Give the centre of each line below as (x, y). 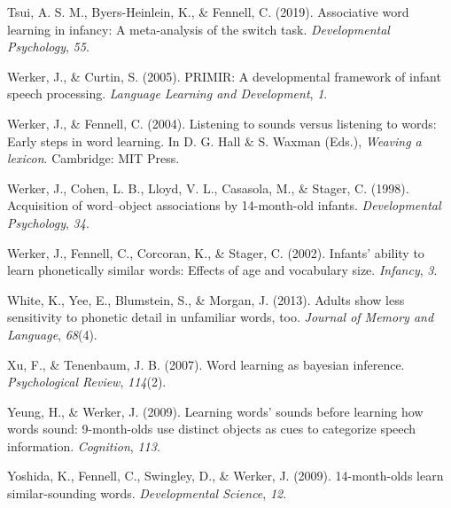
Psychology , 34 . (48, 222)
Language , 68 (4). (52, 334)
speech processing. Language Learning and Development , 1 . (167, 94)
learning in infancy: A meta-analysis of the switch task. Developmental (198, 29)
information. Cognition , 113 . (84, 445)
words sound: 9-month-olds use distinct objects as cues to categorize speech (212, 429)
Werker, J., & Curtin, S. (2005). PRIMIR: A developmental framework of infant (224, 76)
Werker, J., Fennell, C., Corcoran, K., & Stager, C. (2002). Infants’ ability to (216, 252)
